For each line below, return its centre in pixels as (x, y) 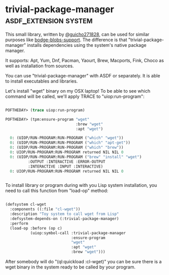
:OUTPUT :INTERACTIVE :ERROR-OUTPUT (66, 161)
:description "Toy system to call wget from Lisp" (64, 214)
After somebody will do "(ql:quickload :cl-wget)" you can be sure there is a (83, 262)
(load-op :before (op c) (36, 228)
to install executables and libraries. (42, 81)
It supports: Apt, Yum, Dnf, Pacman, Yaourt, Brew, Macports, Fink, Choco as (84, 60)
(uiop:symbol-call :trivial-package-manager (78, 233)
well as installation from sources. (40, 66)
